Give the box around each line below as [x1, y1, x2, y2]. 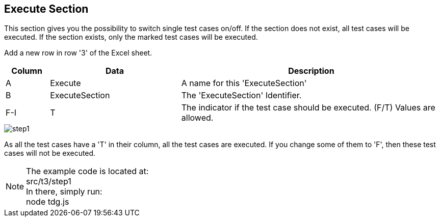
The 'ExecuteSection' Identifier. [181, 90, 302, 101]
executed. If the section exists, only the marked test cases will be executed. [4, 33, 258, 42]
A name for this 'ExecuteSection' [181, 78, 307, 89]
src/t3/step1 [26, 176, 71, 187]
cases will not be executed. [4, 149, 96, 158]
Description [288, 66, 334, 76]
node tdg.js [26, 197, 69, 207]
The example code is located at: [26, 166, 149, 177]
